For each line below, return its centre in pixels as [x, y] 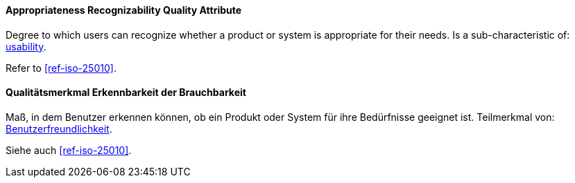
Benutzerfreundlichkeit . [59, 128]
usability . [26, 46]
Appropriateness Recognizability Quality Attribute [124, 10]
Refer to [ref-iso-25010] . [61, 68]
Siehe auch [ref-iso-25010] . [69, 150]
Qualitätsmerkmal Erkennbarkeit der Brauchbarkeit [126, 93]
